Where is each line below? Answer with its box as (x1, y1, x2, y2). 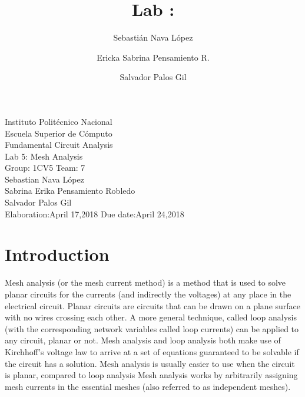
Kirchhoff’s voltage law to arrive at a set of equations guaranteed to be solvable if (5, 345, 299, 358)
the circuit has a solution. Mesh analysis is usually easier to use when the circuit (5, 357, 295, 369)
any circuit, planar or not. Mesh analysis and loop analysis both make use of (5, 334, 281, 346)
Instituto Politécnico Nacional (5, 115, 112, 127)
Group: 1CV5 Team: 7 (5, 161, 85, 174)
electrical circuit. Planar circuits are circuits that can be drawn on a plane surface (5, 299, 301, 312)
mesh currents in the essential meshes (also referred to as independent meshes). (5, 380, 291, 392)
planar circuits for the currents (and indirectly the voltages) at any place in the (5, 287, 291, 300)
